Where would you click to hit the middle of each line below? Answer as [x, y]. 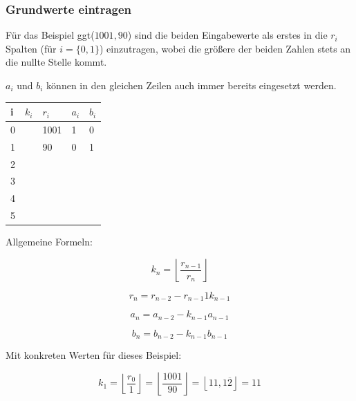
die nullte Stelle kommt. [56, 62]
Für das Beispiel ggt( [50, 35]
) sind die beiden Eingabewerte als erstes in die [227, 35]
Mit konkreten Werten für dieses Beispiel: [94, 355]
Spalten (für [31, 48]
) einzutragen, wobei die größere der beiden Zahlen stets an [225, 48]
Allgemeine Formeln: [49, 242]
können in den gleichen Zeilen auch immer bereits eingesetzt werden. [191, 85]
